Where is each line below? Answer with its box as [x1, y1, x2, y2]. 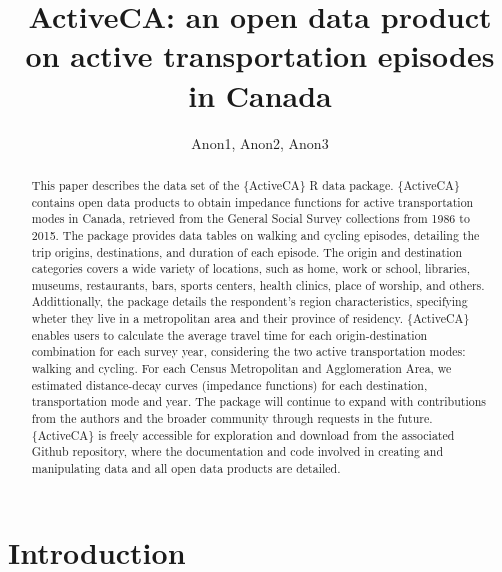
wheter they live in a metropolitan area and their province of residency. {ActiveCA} [31, 310, 470, 327]
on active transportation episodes [25, 35, 495, 76]
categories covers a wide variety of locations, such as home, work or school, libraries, [31, 260, 471, 277]
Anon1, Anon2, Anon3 [191, 132, 329, 153]
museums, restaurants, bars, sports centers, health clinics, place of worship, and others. [31, 276, 485, 293]
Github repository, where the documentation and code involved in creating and [31, 443, 444, 460]
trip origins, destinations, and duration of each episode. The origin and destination [31, 243, 463, 260]
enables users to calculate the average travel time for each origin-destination [31, 326, 428, 343]
